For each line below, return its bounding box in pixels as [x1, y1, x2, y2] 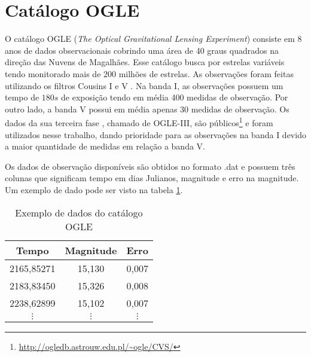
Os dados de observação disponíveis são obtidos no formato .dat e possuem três [5, 160, 295, 172]
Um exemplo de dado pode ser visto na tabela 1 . [5, 183, 183, 196]
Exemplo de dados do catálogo [15, 205, 143, 219]
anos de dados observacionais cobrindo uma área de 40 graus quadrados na [5, 44, 279, 56]
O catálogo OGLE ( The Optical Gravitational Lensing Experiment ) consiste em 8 [5, 32, 302, 45]
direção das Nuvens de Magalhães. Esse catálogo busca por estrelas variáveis [5, 56, 285, 68]
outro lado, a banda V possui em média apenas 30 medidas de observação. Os [5, 102, 289, 115]
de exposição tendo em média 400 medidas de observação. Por [61, 91, 288, 103]
